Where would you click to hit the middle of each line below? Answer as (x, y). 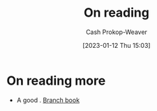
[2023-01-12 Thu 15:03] (117, 45)
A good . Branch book (48, 100)
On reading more (56, 80)
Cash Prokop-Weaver (117, 32)
